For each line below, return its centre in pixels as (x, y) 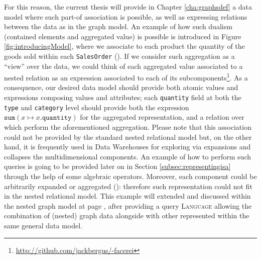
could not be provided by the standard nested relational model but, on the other (128, 137)
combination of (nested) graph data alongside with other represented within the (127, 215)
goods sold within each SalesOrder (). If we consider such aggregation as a (119, 56)
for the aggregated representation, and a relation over (162, 117)
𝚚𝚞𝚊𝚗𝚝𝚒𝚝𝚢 (57, 118)
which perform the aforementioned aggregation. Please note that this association (128, 126)
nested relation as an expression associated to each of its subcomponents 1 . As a (126, 77)
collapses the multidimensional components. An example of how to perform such (127, 156)
